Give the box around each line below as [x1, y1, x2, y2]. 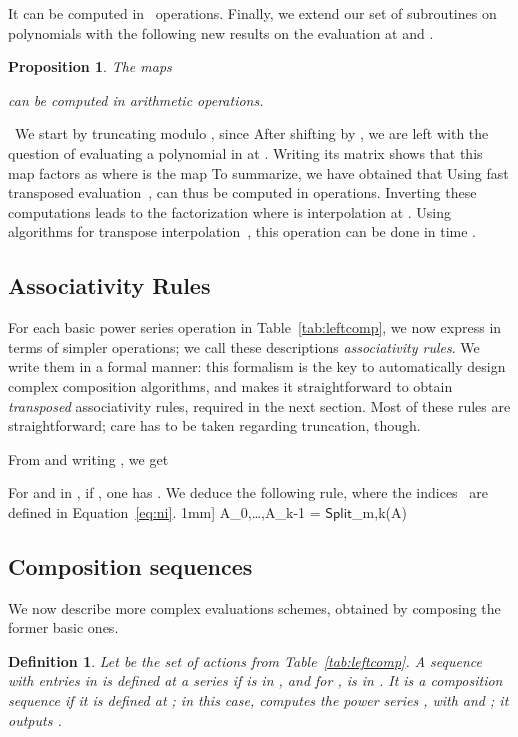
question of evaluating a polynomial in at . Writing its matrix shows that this [8, 142, 483, 163]
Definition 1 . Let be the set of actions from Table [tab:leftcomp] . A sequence [8, 650, 482, 671]
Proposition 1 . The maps [8, 56, 172, 77]
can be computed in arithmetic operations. [8, 89, 264, 110]
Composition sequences [8, 550, 253, 581]
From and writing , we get [8, 448, 169, 469]
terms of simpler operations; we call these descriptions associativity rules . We [8, 336, 480, 357]
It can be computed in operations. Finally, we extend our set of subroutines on [8, 3, 497, 23]
